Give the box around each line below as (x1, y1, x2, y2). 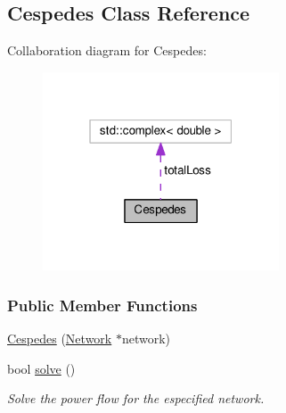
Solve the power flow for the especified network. (7, 389, 265, 408)
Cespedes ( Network (7, 329, 112, 348)
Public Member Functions (7, 293, 198, 316)
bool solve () (7, 359, 76, 377)
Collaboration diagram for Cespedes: (7, 41, 207, 60)
